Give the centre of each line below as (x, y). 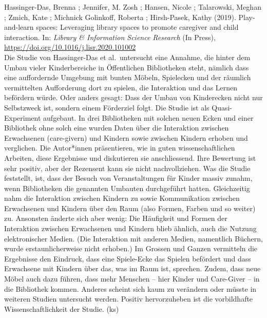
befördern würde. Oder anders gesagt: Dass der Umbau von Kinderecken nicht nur (133, 97)
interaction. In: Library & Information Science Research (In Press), (110, 37)
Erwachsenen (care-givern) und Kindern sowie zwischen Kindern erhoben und (126, 137)
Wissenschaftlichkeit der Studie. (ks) (62, 308)
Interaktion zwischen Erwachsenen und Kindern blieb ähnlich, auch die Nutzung (130, 228)
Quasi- (222, 107)
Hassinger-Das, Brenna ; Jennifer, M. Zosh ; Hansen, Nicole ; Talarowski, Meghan (133, 7)
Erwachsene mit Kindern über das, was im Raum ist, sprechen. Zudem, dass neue (132, 268)
